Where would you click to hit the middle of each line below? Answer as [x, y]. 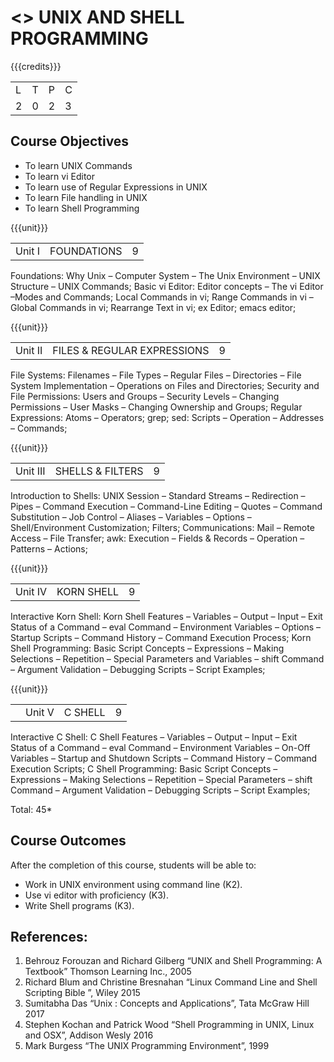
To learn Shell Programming [82, 208]
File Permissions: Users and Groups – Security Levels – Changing [145, 396]
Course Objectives [70, 141]
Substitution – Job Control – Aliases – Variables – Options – [131, 517]
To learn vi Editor [60, 176]
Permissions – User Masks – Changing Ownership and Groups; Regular [156, 407]
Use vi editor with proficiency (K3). [96, 895]
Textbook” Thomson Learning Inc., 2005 [108, 972]
